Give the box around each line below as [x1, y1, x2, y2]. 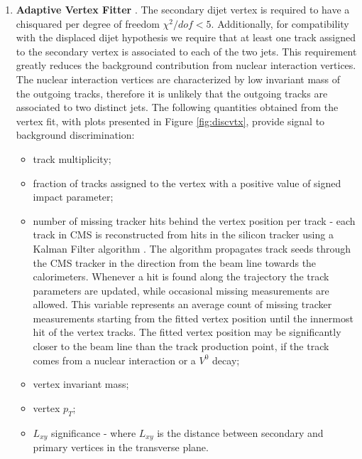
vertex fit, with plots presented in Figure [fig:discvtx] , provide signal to [16, 113, 325, 128]
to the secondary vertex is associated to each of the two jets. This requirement [16, 43, 357, 58]
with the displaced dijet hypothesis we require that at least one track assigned [16, 30, 356, 45]
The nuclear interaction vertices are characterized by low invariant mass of [16, 71, 341, 86]
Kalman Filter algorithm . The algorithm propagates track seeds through [33, 241, 351, 255]
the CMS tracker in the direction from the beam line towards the [33, 255, 317, 270]
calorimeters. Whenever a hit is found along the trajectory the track [33, 269, 329, 284]
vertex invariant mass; [33, 376, 129, 391]
